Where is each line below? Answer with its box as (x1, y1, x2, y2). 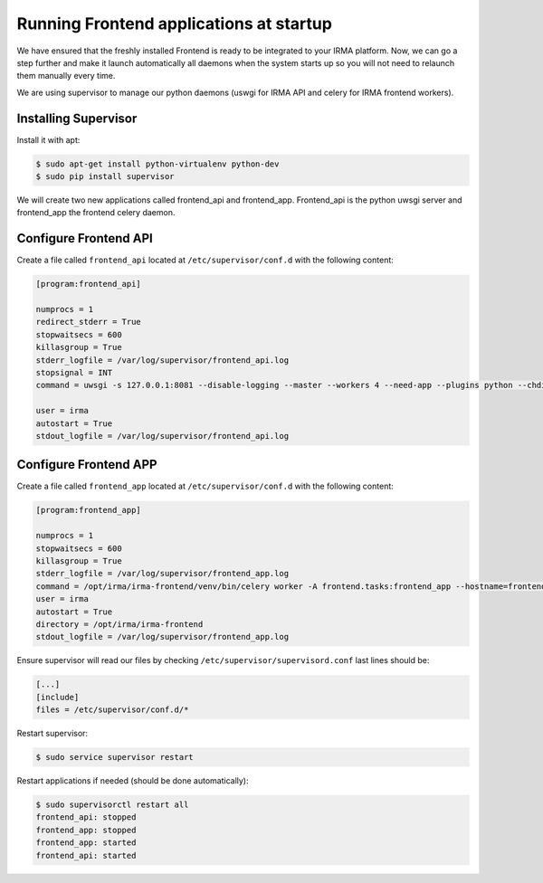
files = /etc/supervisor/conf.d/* (35, 705, 189, 715)
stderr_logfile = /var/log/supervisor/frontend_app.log (35, 568, 290, 579)
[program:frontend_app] (35, 505, 142, 516)
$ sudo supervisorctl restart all (35, 800, 189, 810)
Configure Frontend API (16, 231, 153, 246)
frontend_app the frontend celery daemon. (16, 207, 176, 218)
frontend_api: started (35, 850, 137, 860)
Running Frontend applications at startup (16, 14, 332, 33)
